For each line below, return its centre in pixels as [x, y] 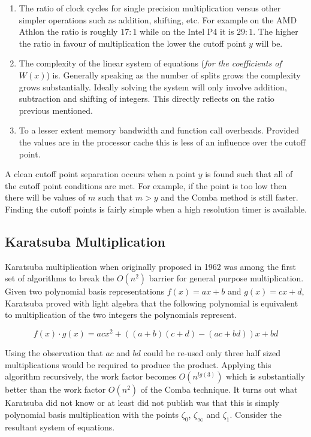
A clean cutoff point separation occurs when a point [100, 174]
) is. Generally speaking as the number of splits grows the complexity [173, 75]
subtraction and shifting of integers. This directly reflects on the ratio [147, 98]
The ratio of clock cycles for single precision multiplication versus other [150, 8]
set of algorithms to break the [60, 278]
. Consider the [256, 414]
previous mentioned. [56, 110]
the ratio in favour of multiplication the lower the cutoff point [132, 43]
